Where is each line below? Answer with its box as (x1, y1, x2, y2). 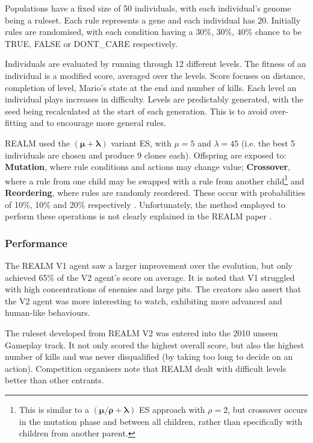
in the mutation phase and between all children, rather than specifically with (19, 415, 303, 427)
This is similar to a (19, 403, 89, 415)
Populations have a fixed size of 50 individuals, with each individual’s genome (5, 2, 291, 14)
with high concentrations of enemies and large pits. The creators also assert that (5, 283, 302, 295)
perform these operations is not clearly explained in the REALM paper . (5, 210, 272, 222)
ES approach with (139, 403, 205, 415)
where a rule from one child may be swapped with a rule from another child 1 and (5, 172, 305, 187)
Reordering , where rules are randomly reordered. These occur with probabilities (5, 186, 306, 198)
